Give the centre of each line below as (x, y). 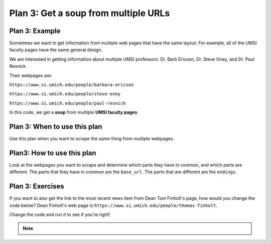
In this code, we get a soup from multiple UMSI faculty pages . (74, 112)
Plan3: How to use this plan (53, 153)
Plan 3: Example (35, 31)
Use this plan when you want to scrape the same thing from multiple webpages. (92, 139)
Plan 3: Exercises (37, 187)
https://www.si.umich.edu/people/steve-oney (65, 94)
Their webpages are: (31, 75)
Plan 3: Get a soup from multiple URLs (90, 13)
